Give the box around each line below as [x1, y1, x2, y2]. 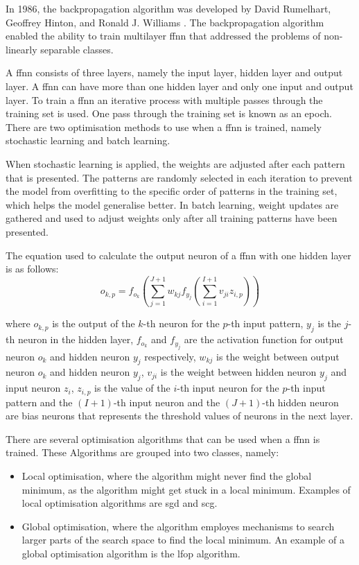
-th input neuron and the [113, 394, 220, 409]
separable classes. [40, 42, 114, 56]
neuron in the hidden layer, [17, 332, 134, 347]
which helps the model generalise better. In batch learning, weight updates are [6, 197, 339, 211]
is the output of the [52, 316, 135, 331]
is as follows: [6, 261, 59, 276]
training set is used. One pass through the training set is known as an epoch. [6, 106, 332, 121]
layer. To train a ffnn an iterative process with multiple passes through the [6, 92, 323, 107]
